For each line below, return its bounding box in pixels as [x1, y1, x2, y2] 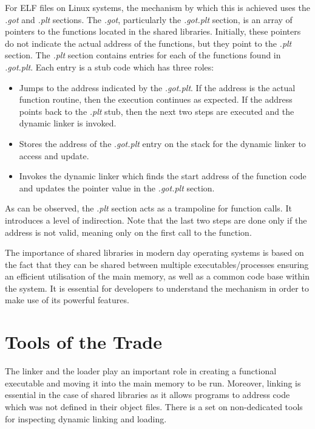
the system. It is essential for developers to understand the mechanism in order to [5, 281, 309, 294]
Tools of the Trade [5, 329, 163, 354]
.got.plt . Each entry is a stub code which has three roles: [5, 60, 214, 73]
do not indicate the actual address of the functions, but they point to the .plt [5, 36, 292, 49]
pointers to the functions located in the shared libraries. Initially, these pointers [5, 25, 301, 38]
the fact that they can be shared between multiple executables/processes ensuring [5, 258, 309, 270]
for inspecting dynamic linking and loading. [5, 412, 167, 425]
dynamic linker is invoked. [19, 117, 117, 129]
